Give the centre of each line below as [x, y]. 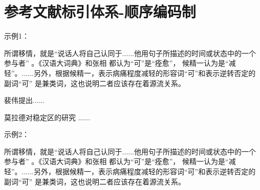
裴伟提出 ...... [25, 100]
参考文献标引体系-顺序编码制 [100, 11]
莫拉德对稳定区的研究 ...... [47, 117]
